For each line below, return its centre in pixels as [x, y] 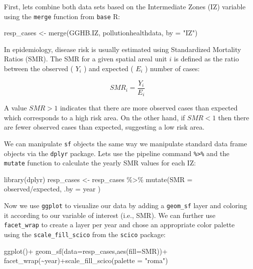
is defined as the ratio [206, 59]
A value [15, 108]
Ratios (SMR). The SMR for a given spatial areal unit [86, 59]
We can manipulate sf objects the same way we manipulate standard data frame [126, 143]
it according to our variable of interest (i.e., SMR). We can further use [110, 215]
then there [233, 117]
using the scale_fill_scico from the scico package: [85, 234]
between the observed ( [39, 68]
